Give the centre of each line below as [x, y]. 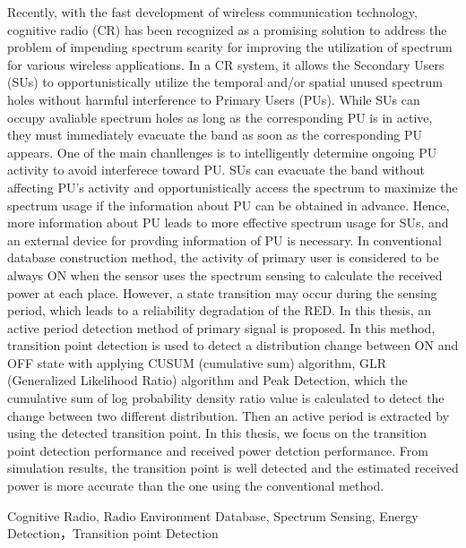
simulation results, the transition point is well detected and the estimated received [233, 468]
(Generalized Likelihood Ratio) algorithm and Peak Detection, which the [207, 380]
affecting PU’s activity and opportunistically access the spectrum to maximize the [233, 187]
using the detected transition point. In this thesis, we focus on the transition [217, 433]
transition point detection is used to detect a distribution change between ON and [233, 345]
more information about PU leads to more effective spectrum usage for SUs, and [228, 223]
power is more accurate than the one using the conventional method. [196, 486]
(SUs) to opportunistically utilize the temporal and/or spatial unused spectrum [225, 82]
